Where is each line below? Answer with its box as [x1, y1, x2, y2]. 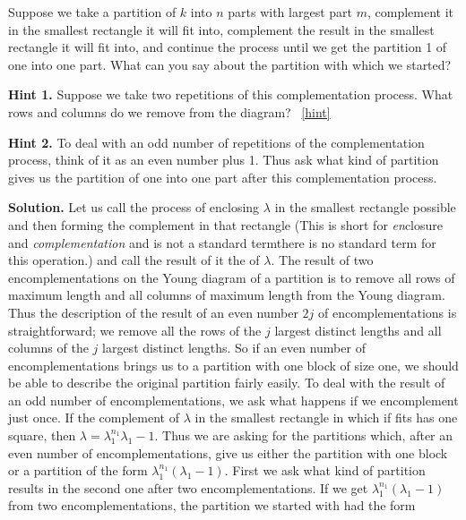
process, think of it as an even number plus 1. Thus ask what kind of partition [8, 150, 439, 169]
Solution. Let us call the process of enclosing [8, 198, 260, 217]
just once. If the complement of [8, 408, 180, 427]
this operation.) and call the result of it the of [8, 251, 260, 269]
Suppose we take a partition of [8, 3, 177, 21]
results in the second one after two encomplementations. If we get [8, 478, 368, 497]
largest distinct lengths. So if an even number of [102, 338, 366, 357]
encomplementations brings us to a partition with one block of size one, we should [8, 355, 459, 374]
